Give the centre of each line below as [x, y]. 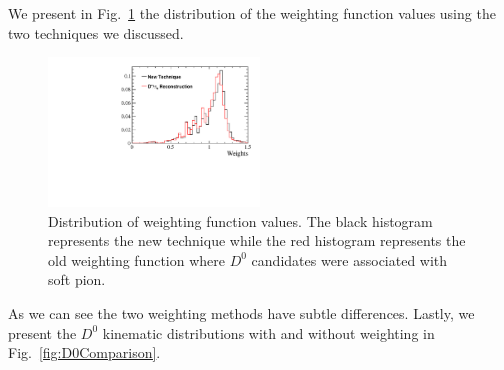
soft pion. [77, 279]
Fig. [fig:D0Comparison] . [84, 352]
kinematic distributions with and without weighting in [268, 332]
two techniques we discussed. [96, 32]
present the [42, 332]
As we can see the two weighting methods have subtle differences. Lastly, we [241, 312]
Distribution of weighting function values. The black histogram [240, 220]
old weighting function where [137, 259]
